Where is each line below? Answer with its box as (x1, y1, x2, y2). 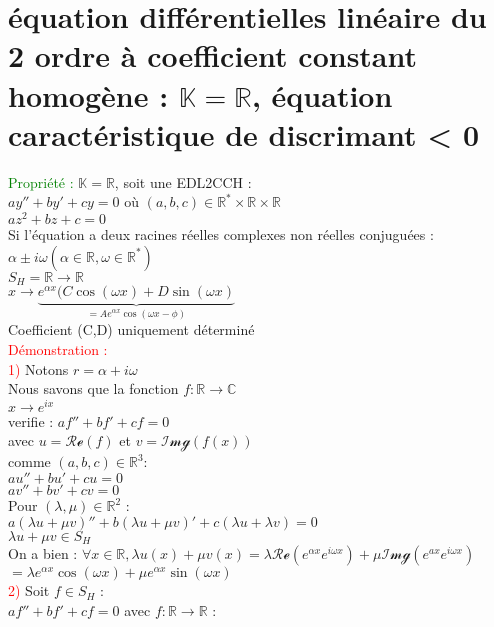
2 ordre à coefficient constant (8, 35, 418, 76)
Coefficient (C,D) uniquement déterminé (8, 319, 255, 340)
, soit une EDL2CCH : (114, 171, 252, 192)
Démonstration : (8, 339, 108, 360)
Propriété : (8, 171, 74, 192)
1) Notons (8, 358, 69, 379)
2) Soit (8, 580, 50, 601)
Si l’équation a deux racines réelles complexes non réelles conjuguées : (8, 223, 434, 244)
